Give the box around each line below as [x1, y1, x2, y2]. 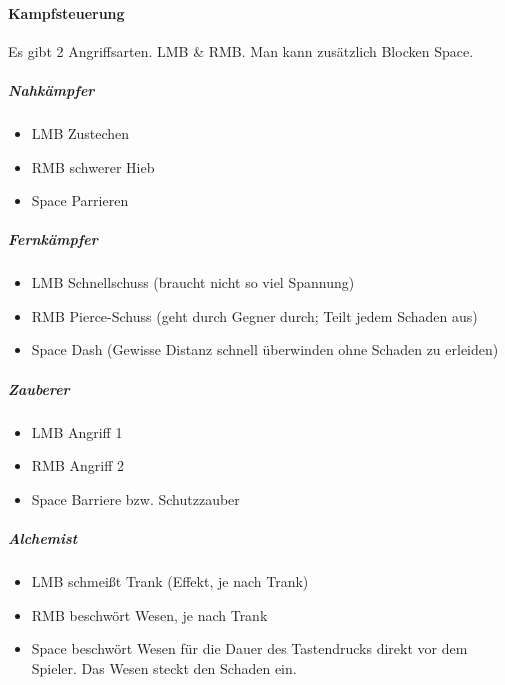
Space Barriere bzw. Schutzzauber [31, 488, 240, 509]
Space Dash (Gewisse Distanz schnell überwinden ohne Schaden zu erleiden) [31, 339, 499, 360]
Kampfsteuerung [8, 2, 125, 23]
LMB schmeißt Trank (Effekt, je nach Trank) [31, 570, 309, 591]
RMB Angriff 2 [31, 455, 125, 476]
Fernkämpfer [8, 229, 98, 250]
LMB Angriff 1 [31, 421, 123, 442]
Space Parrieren [31, 190, 129, 211]
